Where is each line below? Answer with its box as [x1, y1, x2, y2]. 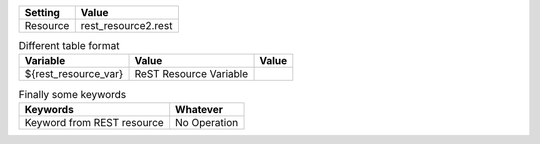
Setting [24, 6, 60, 19]
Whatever [175, 102, 224, 116]
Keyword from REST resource [24, 115, 164, 129]
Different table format [18, 39, 120, 53]
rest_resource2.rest [80, 19, 173, 32]
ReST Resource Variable [134, 67, 249, 81]
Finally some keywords [18, 87, 127, 101]
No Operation [175, 115, 239, 129]
